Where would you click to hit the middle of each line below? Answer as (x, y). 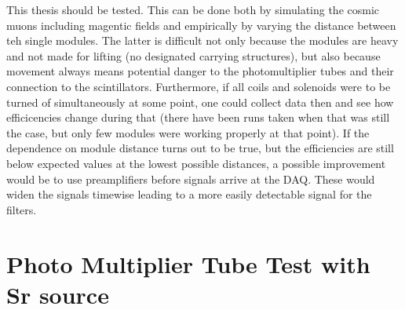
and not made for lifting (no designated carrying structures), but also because (193, 55)
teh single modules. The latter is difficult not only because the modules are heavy (202, 40)
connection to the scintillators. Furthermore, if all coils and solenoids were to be (199, 86)
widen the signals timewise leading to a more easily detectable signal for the (189, 194)
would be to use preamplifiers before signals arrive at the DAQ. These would (191, 179)
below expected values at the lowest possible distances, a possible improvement (196, 163)
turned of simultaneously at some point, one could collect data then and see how (200, 102)
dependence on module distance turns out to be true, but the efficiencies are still (200, 148)
